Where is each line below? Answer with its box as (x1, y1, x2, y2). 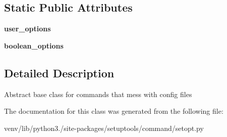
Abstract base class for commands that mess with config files (4, 88, 192, 99)
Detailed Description (4, 65, 115, 80)
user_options (4, 23, 51, 34)
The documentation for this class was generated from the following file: (4, 106, 223, 116)
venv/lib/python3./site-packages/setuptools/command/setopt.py (4, 122, 204, 133)
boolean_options (4, 40, 64, 51)
